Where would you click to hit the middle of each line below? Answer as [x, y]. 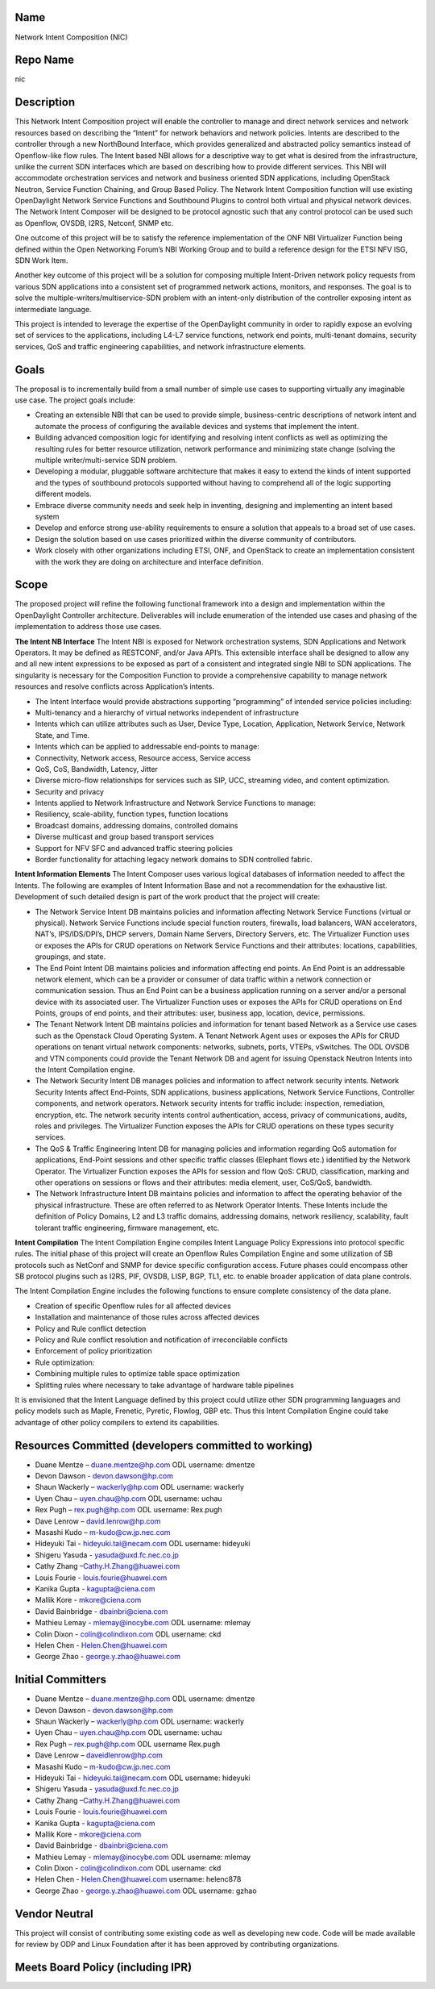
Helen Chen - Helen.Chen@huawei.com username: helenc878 [138, 1879]
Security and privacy [70, 791]
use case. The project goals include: [75, 400]
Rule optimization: [65, 1362]
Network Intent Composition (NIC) [71, 37]
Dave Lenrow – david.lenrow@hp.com [98, 1521]
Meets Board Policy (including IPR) [104, 1967]
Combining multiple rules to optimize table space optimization [138, 1374]
